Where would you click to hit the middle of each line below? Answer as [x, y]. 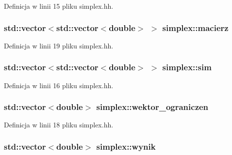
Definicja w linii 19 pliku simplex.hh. [59, 45]
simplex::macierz [195, 27]
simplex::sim [187, 67]
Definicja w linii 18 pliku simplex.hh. [59, 125]
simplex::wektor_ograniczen [152, 107]
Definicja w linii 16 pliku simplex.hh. [59, 85]
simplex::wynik [126, 146]
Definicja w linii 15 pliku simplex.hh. [59, 6]
